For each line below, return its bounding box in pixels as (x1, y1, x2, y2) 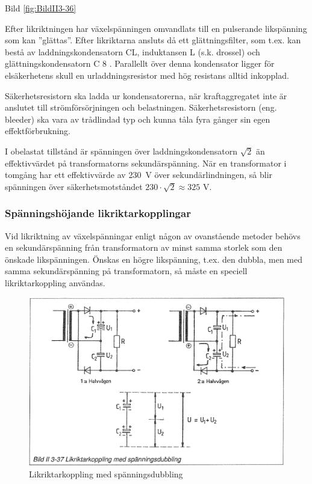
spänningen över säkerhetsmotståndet (5, 180, 143, 192)
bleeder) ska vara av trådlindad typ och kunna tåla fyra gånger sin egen (5, 112, 270, 125)
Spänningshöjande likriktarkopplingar (5, 206, 191, 221)
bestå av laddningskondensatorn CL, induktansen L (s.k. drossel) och (5, 45, 260, 58)
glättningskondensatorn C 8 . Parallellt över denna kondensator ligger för (5, 57, 275, 70)
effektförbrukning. (5, 124, 71, 137)
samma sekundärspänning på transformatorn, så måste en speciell (5, 265, 248, 277)
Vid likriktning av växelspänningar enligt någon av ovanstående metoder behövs (5, 229, 301, 242)
